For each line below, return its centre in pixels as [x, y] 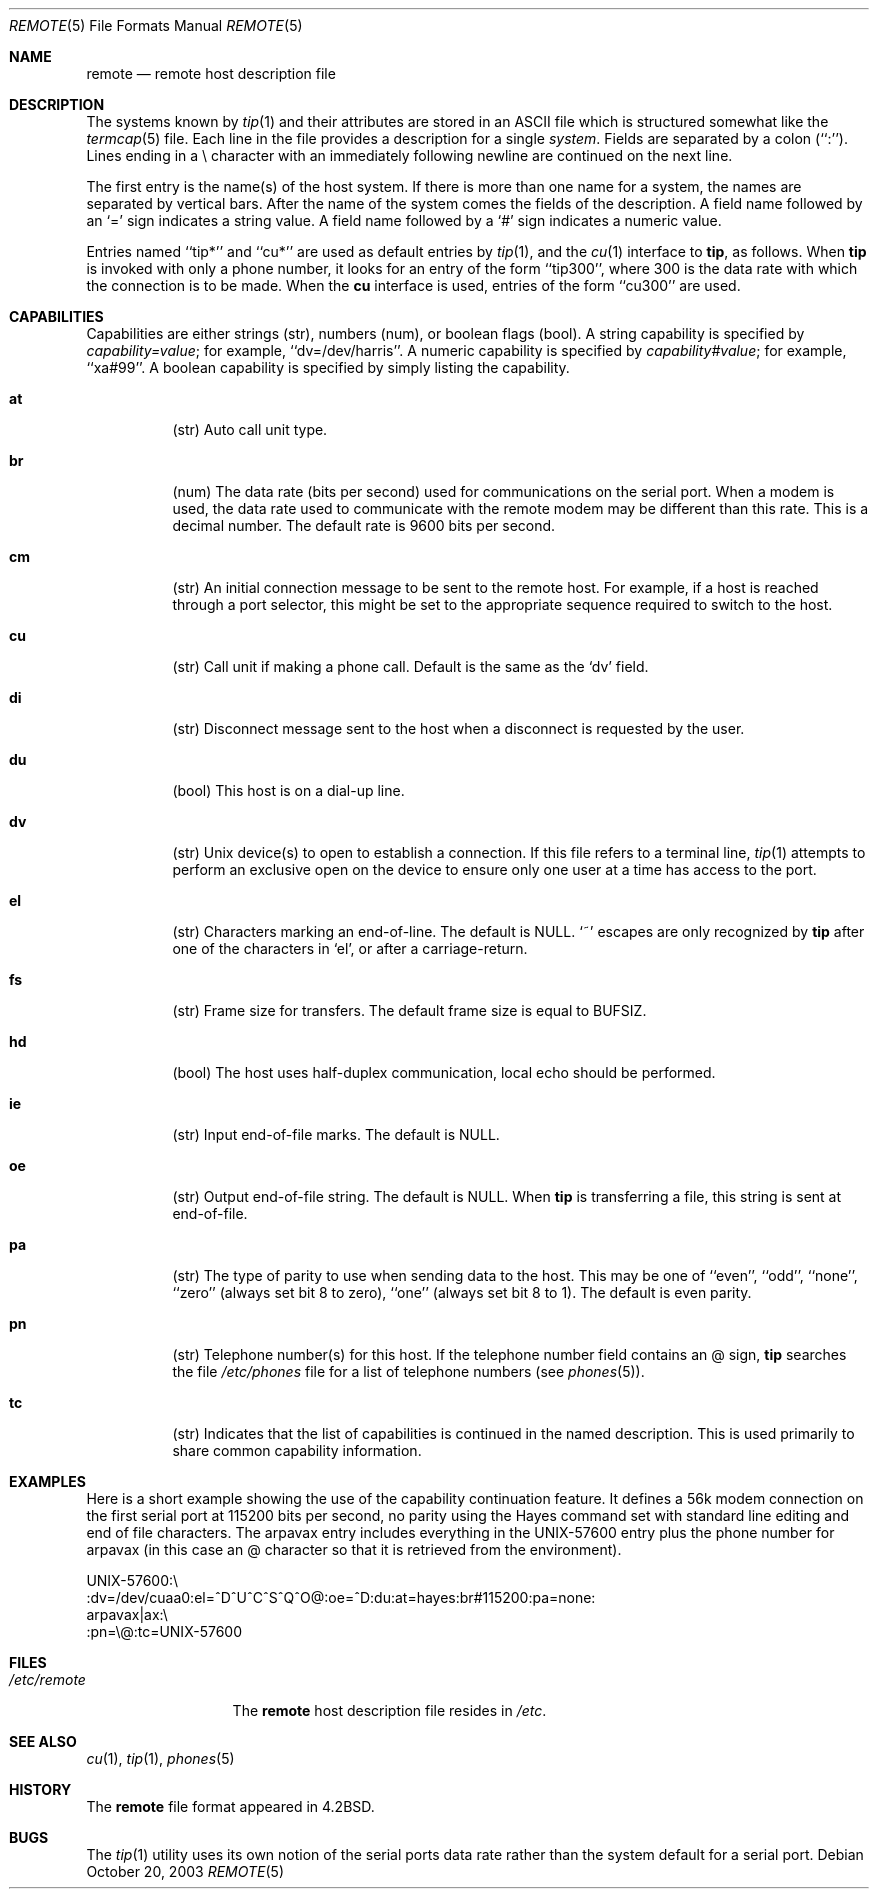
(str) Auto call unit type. [250, 429]
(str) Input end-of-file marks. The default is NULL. [336, 1134]
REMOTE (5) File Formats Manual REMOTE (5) [156, 25]
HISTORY [40, 1789]
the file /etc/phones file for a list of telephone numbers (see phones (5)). [408, 1371]
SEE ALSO [43, 1741]
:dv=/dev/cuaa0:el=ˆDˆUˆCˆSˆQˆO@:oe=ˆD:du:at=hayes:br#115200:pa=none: [341, 1597]
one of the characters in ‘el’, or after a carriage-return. [350, 948]
